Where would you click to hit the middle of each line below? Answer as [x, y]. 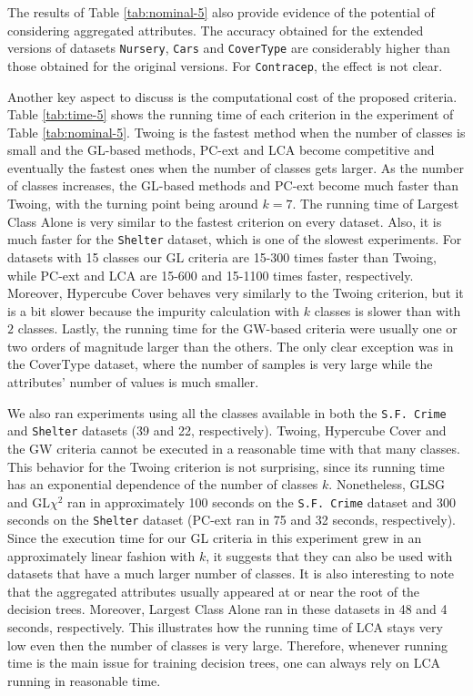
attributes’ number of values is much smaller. [133, 382]
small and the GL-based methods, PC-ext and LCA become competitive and [221, 150]
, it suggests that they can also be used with [329, 555]
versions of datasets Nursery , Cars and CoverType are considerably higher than [229, 48]
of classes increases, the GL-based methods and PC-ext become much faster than [233, 185]
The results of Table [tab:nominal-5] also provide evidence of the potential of [221, 12]
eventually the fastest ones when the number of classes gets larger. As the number [236, 167]
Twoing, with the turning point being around [133, 204]
